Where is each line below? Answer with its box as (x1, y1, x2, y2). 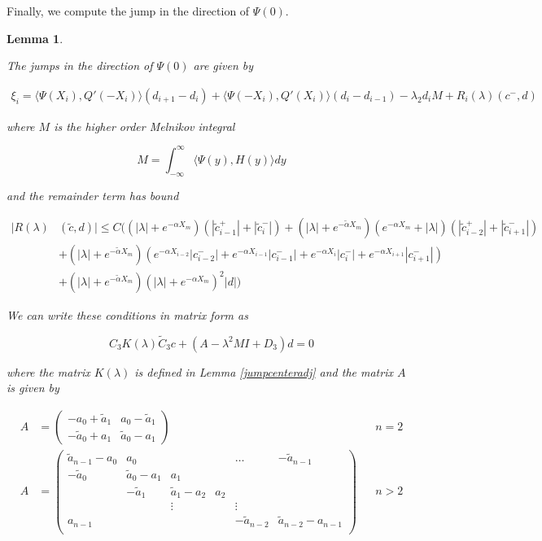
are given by (193, 57, 254, 74)
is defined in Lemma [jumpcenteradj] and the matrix (134, 363, 393, 380)
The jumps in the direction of (7, 57, 153, 74)
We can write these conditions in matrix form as (7, 306, 248, 323)
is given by (7, 379, 59, 396)
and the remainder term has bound (7, 186, 179, 203)
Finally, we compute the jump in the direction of (7, 2, 250, 19)
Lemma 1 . (7, 29, 63, 46)
